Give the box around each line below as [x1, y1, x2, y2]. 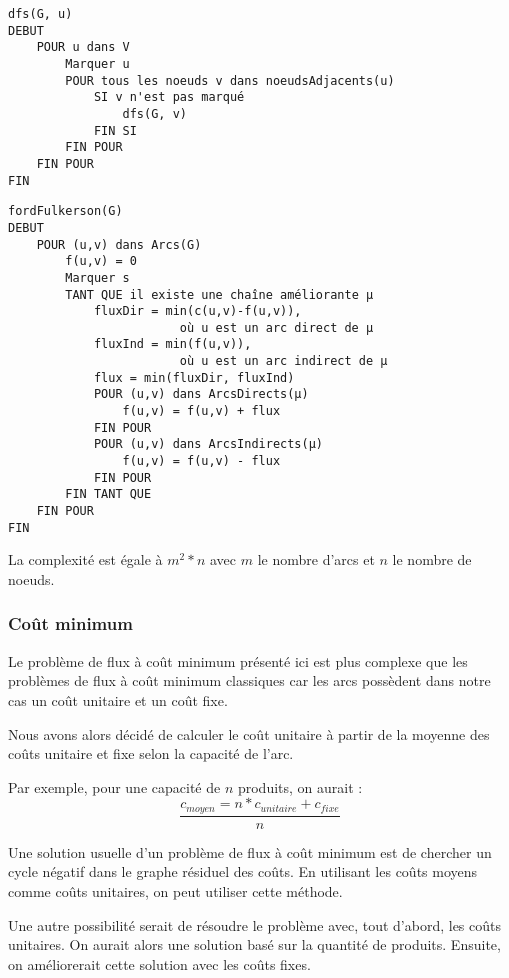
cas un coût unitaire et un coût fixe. [8, 689, 228, 710]
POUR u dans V [36, 40, 130, 55]
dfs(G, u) [8, 7, 73, 21]
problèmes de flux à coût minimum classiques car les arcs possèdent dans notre [8, 670, 491, 691]
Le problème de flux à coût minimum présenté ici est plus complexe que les [8, 650, 468, 671]
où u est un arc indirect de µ [179, 354, 388, 369]
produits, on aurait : [237, 776, 363, 797]
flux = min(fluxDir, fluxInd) [93, 370, 295, 385]
